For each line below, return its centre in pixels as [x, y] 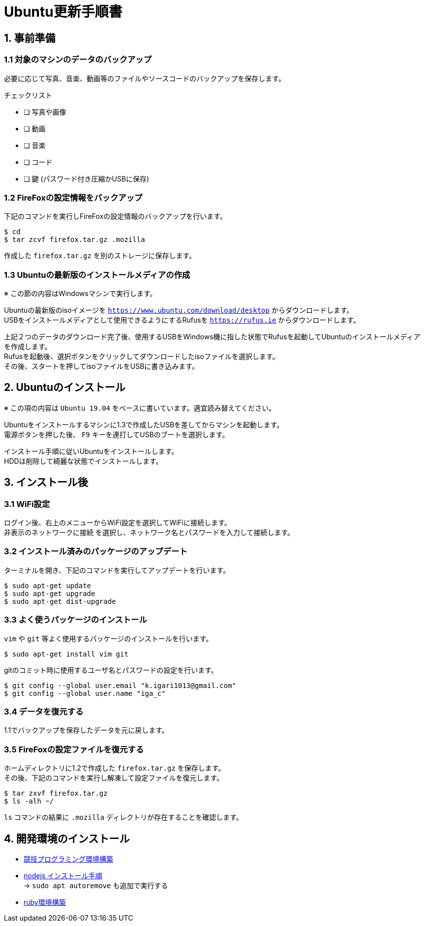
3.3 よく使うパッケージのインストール [76, 620]
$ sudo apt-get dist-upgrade [60, 601]
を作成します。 [28, 347]
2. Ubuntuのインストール [65, 388]
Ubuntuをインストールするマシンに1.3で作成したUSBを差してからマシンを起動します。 [144, 424]
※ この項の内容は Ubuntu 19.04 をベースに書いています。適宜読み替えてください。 [140, 408]
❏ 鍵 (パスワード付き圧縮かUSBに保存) [87, 179]
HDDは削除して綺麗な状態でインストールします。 [83, 461]
